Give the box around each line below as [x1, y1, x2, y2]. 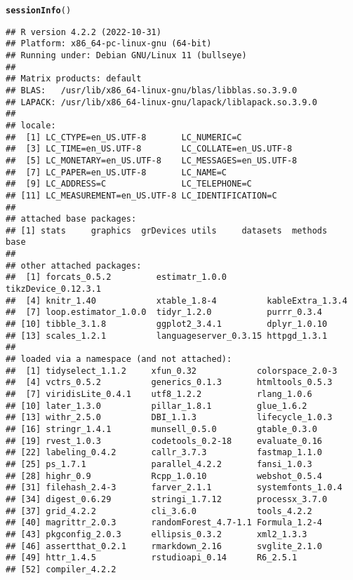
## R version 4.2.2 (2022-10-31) [6, 27, 161, 37]
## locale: [6, 120, 56, 130]
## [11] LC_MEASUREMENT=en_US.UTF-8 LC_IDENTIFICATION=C [6, 190, 277, 201]
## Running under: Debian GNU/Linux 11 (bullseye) [6, 50, 247, 60]
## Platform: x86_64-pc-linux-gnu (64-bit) [6, 39, 212, 49]
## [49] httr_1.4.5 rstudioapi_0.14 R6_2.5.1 [6, 553, 298, 563]
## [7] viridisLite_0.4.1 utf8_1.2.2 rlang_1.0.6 [6, 389, 312, 399]
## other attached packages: [6, 260, 142, 271]
